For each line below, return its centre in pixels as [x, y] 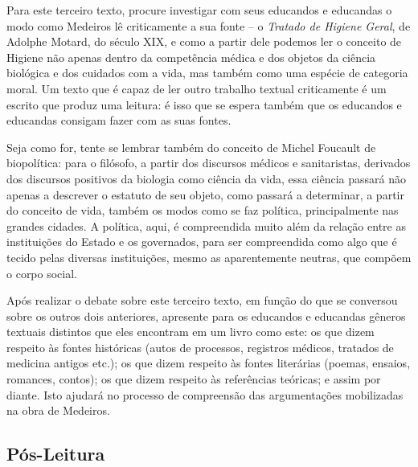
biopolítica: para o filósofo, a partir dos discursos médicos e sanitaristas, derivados [209, 163]
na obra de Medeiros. [58, 410]
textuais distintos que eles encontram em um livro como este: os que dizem [191, 332]
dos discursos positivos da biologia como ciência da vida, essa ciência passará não [207, 178]
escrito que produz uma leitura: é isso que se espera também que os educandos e [204, 104]
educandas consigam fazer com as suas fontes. [119, 120]
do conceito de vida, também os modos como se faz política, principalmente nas [203, 210]
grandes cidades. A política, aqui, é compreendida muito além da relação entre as [206, 225]
